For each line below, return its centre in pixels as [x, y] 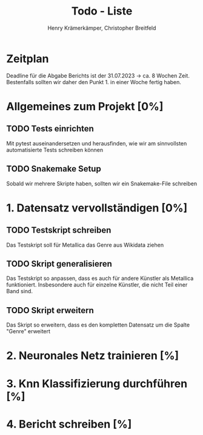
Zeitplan [28, 58]
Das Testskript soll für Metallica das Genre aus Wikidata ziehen [85, 245]
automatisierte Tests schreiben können [55, 150]
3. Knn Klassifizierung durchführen [97, 384]
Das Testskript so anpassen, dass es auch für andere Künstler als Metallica [100, 278]
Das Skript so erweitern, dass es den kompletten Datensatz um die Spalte [98, 325]
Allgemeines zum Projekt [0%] [85, 106]
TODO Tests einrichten [50, 129]
